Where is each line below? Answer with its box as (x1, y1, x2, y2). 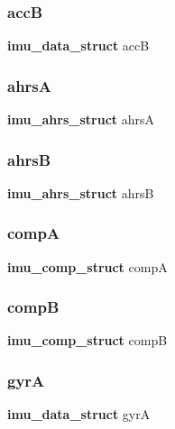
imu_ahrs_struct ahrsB (7, 183, 154, 202)
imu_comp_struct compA (7, 257, 168, 276)
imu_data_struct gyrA (7, 405, 151, 424)
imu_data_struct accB (7, 36, 150, 55)
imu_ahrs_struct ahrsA (7, 110, 155, 129)
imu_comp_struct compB (7, 331, 168, 350)
